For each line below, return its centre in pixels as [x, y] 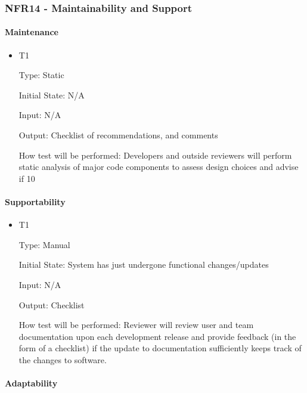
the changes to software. [63, 359]
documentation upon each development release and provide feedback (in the [157, 336]
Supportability [35, 201]
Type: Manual [44, 244]
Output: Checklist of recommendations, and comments [118, 135]
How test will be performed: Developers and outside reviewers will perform [155, 155]
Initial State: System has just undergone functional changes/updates [144, 264]
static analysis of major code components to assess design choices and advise [159, 167]
